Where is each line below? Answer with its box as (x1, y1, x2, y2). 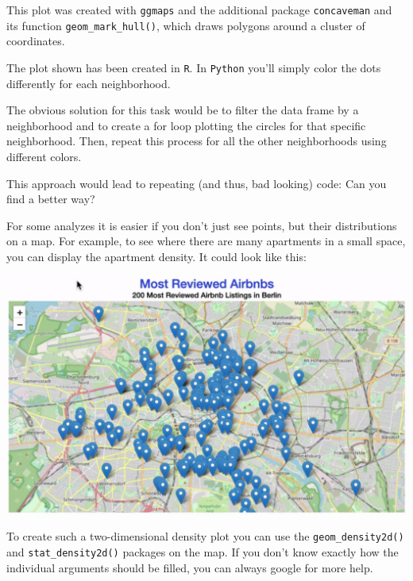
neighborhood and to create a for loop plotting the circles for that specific (6, 117, 366, 133)
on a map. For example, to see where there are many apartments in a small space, (6, 233, 406, 249)
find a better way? (6, 190, 95, 207)
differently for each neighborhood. (6, 75, 171, 91)
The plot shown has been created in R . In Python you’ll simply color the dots (6, 59, 381, 75)
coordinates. (6, 33, 65, 49)
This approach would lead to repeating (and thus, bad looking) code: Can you (6, 175, 387, 191)
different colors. (6, 148, 82, 164)
